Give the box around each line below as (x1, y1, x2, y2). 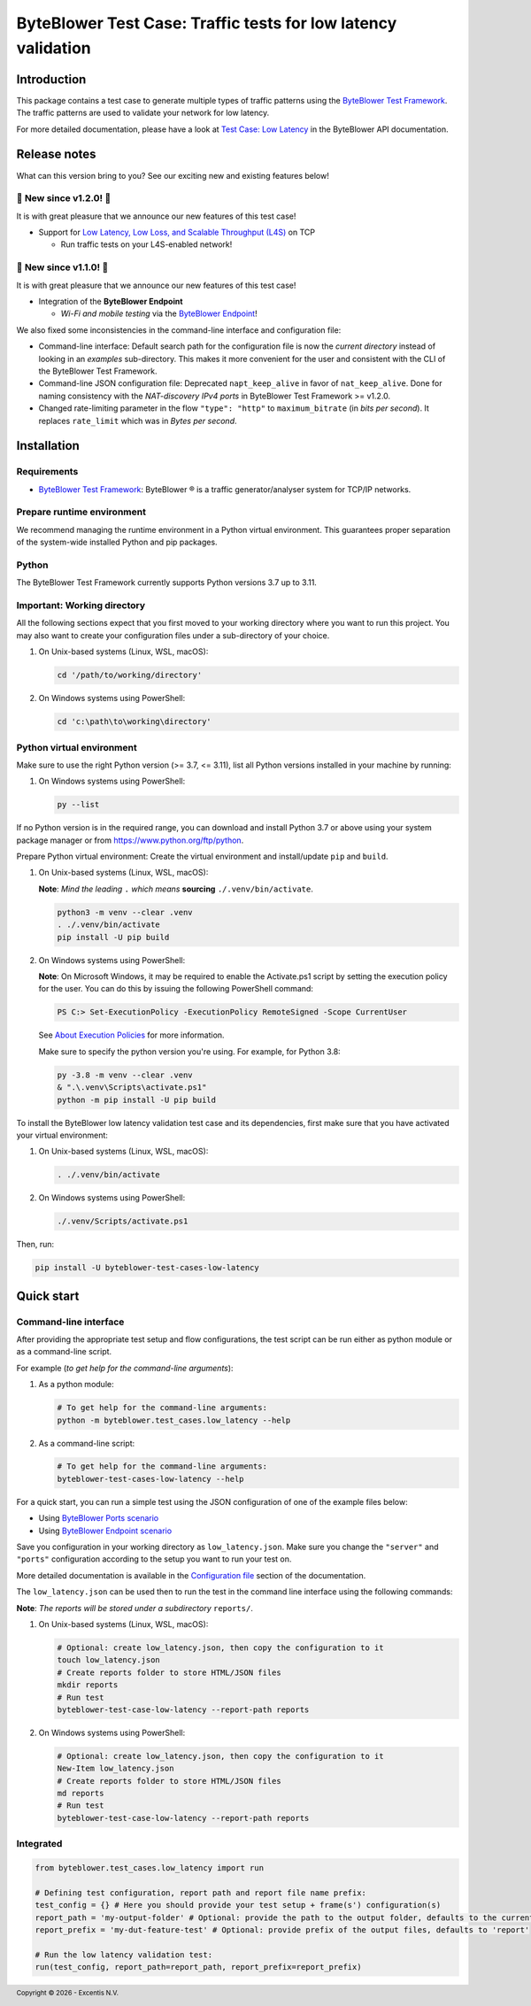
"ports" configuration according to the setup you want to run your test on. (16, 1554, 292, 1564)
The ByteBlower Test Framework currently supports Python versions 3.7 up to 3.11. (16, 577, 318, 588)
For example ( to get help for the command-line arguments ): (16, 1362, 234, 1373)
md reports (57, 1788, 104, 1799)
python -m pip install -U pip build (57, 1094, 217, 1105)
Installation (16, 438, 80, 453)
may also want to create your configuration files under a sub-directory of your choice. (16, 629, 330, 641)
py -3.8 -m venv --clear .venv (57, 1069, 194, 1080)
